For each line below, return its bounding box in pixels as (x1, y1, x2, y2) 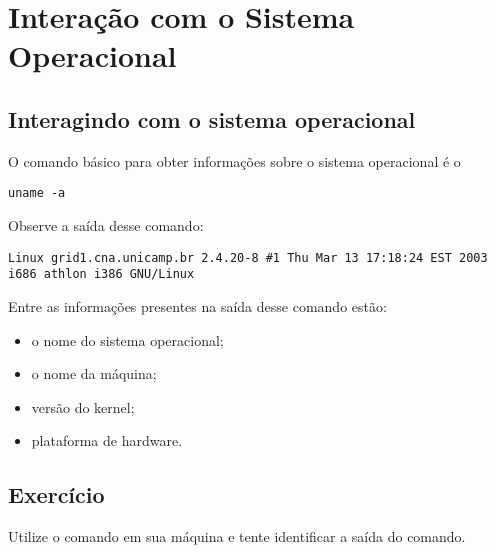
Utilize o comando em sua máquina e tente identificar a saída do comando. (8, 526, 466, 547)
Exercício (8, 479, 105, 510)
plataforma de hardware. (31, 430, 183, 451)
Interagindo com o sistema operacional (8, 103, 416, 134)
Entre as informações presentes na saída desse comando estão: (8, 295, 387, 316)
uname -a (8, 186, 66, 201)
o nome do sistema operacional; (31, 329, 224, 350)
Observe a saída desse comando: (8, 215, 204, 236)
